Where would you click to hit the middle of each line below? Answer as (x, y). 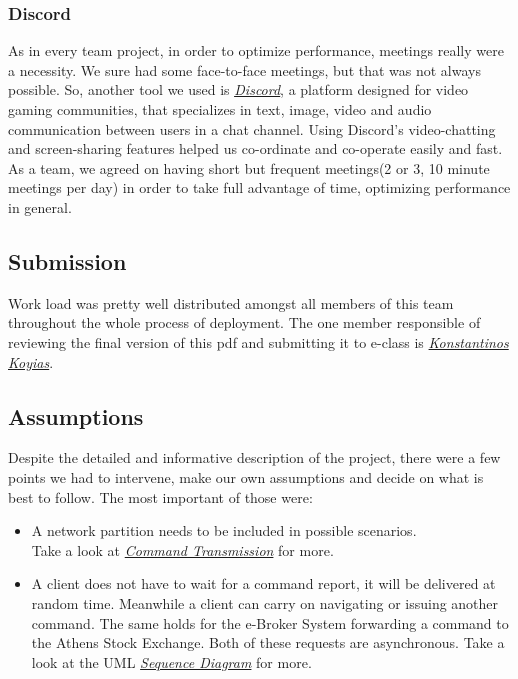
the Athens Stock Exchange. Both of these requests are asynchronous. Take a (268, 642)
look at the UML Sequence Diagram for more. (171, 661)
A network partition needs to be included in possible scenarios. (224, 530)
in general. (40, 206)
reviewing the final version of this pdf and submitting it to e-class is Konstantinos (258, 341)
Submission (67, 260)
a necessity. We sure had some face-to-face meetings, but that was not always (244, 69)
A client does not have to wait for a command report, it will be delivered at (263, 583)
